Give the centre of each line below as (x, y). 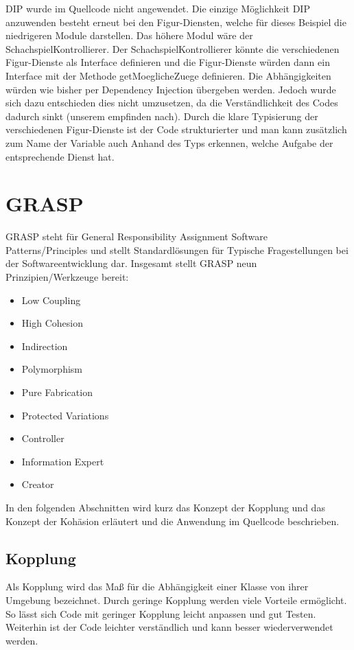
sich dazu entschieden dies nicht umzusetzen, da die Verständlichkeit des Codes (172, 103)
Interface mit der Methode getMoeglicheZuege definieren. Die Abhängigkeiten (168, 75)
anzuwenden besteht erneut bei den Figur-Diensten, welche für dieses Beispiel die (176, 22)
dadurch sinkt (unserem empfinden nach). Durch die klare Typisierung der (162, 116)
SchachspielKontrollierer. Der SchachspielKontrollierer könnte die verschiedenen (173, 48)
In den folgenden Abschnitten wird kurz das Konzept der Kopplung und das (165, 507)
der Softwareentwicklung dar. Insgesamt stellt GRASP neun (131, 263)
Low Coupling (51, 300)
